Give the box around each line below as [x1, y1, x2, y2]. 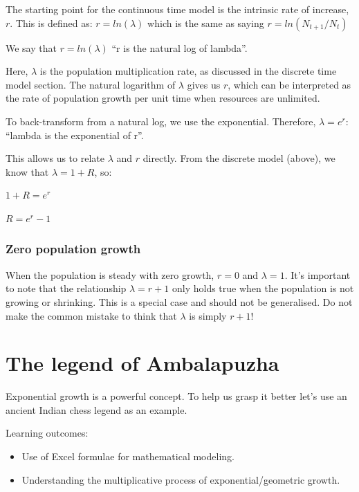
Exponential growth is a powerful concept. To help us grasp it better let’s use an [6, 389, 347, 403]
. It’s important [284, 267, 351, 282]
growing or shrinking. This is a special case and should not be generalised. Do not [6, 294, 353, 309]
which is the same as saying [147, 15, 264, 30]
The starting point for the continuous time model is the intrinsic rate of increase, [6, 2, 349, 16]
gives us [187, 77, 221, 91]
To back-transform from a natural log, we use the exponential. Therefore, [6, 113, 316, 128]
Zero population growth [6, 240, 141, 257]
